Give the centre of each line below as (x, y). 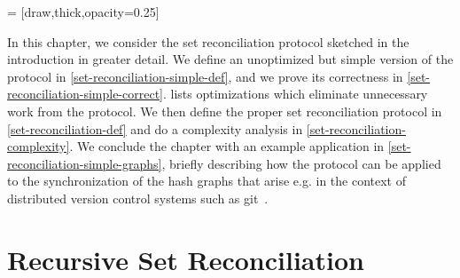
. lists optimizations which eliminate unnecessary (295, 94)
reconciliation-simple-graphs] (85, 163)
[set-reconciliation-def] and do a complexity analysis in (155, 128)
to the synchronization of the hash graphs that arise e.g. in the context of (207, 181)
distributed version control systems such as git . (138, 198)
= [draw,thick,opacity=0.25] (83, 12)
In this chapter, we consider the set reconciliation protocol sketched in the (208, 41)
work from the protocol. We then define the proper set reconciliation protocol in (225, 111)
